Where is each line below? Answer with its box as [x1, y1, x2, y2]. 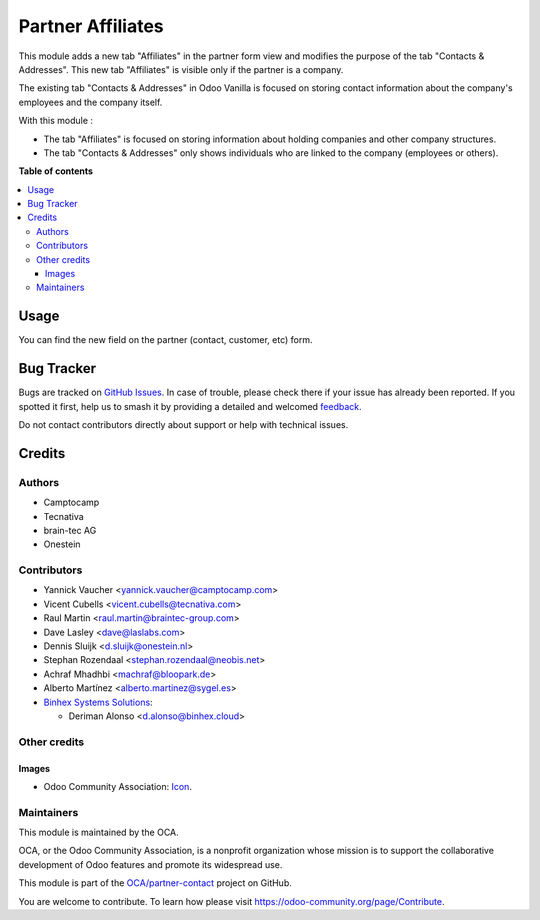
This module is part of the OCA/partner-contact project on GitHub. [18, 877, 292, 889]
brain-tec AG [43, 524, 97, 536]
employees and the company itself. [18, 96, 163, 108]
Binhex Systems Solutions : [43, 696, 154, 708]
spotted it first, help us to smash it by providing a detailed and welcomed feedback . [18, 400, 362, 412]
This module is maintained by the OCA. [18, 826, 179, 839]
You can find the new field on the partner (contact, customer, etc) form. [18, 334, 314, 346]
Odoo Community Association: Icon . [43, 780, 192, 792]
